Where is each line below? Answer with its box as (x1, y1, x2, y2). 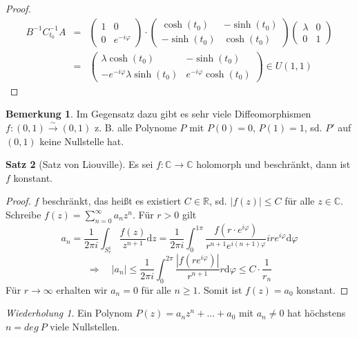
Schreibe (6, 207, 41, 222)
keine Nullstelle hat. (39, 133, 124, 148)
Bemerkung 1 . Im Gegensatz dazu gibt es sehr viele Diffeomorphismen (6, 106, 311, 121)
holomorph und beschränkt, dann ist (196, 157, 351, 171)
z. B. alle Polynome (94, 120, 177, 135)
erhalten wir (56, 282, 108, 297)
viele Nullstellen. (50, 319, 120, 333)
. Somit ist (197, 282, 242, 297)
